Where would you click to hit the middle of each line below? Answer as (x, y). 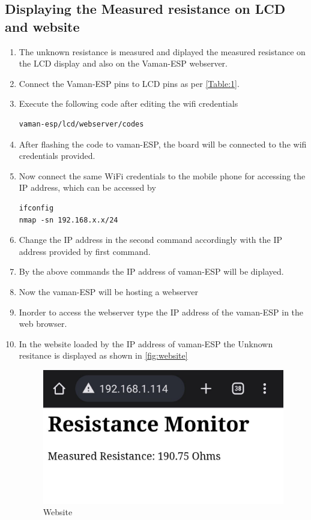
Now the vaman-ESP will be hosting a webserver (108, 291)
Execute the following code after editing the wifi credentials (128, 103)
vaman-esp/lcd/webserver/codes (81, 124)
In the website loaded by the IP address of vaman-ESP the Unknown (146, 343)
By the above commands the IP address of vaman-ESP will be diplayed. (151, 271)
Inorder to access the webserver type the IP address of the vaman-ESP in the (161, 312)
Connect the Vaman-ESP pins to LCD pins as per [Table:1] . (129, 83)
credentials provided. (57, 156)
